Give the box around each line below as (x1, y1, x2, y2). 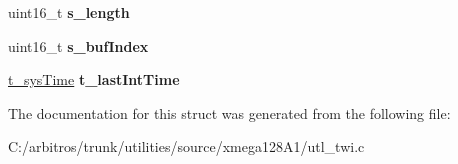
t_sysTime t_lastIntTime (8, 69, 180, 90)
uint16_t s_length (8, 2, 130, 22)
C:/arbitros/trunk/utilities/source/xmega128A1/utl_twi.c (8, 136, 365, 157)
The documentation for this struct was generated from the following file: (8, 102, 451, 123)
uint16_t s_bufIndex (8, 35, 149, 56)
